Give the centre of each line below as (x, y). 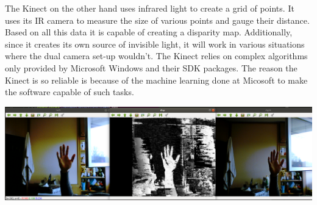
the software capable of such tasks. (69, 92)
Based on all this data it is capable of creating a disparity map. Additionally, (149, 32)
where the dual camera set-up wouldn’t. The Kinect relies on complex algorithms (156, 56)
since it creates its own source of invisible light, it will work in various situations (155, 44)
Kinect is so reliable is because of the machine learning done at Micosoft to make (156, 80)
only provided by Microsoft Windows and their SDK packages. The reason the (151, 67)
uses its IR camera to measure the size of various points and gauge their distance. (157, 20)
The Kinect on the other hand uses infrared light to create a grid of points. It (150, 8)
